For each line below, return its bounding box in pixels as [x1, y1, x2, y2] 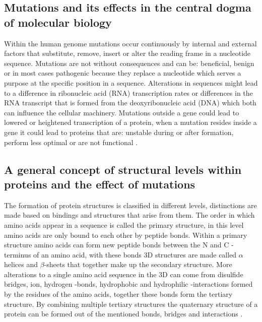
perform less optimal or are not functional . [4, 137, 138, 147]
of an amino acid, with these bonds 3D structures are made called [33, 249, 237, 260]
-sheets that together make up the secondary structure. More [44, 259, 232, 270]
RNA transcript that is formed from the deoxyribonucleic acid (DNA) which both [4, 97, 256, 108]
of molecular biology [4, 14, 112, 30]
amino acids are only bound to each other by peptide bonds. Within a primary [4, 229, 247, 240]
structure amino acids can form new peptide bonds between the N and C [4, 239, 229, 250]
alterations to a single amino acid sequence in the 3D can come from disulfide [4, 269, 243, 279]
